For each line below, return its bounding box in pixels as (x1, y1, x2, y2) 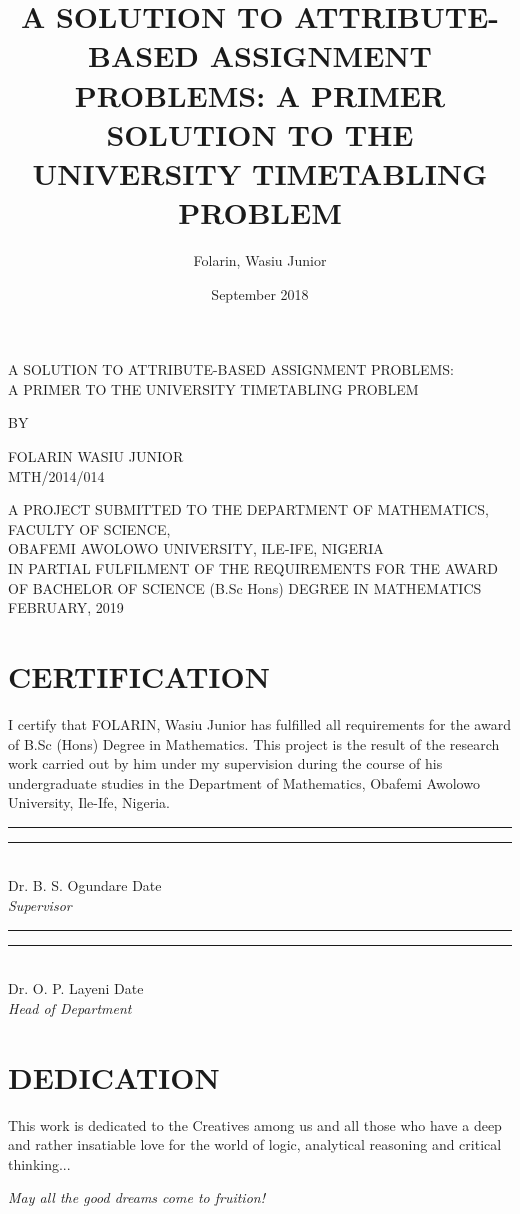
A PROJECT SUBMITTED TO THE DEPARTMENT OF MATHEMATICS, (8, 499, 489, 520)
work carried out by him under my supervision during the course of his (8, 753, 443, 774)
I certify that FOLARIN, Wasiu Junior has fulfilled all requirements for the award (8, 713, 511, 734)
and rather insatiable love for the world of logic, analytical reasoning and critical (8, 1134, 502, 1155)
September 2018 (211, 283, 309, 304)
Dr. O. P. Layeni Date (8, 978, 144, 999)
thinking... (8, 1153, 71, 1174)
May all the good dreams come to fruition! (8, 1187, 265, 1208)
